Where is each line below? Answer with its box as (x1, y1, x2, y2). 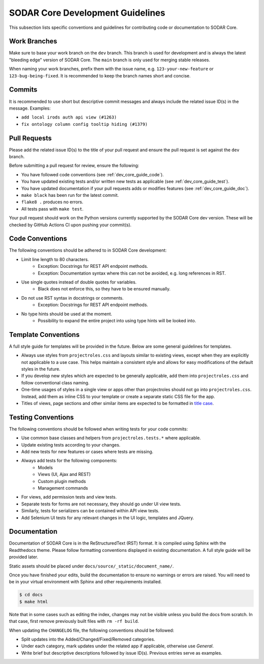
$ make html (19, 599, 48, 604)
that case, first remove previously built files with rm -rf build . (9, 618, 139, 624)
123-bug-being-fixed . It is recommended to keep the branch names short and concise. (9, 72, 191, 78)
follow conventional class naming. (21, 379, 90, 385)
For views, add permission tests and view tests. (21, 494, 117, 500)
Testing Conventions (9, 413, 74, 421)
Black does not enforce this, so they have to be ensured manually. (38, 286, 171, 292)
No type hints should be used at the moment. (21, 311, 112, 317)
